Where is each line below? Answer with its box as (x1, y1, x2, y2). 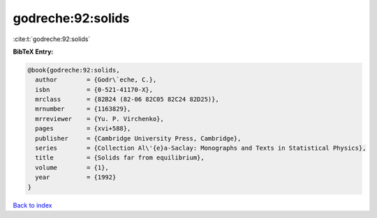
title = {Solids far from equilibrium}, (35, 154, 205, 162)
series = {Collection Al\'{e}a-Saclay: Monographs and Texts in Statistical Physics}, (35, 144, 367, 153)
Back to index (13, 201, 52, 209)
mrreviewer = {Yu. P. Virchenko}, (35, 115, 164, 123)
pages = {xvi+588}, (35, 125, 131, 132)
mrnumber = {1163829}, (35, 105, 131, 113)
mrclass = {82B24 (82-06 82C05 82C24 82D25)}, (35, 95, 219, 104)
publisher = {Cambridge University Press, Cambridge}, (35, 134, 242, 142)
